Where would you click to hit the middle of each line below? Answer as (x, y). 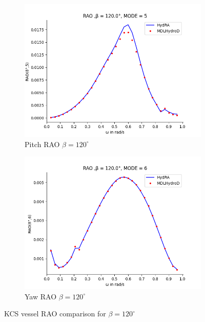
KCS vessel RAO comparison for (55, 314)
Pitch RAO (42, 144)
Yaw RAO (41, 296)
